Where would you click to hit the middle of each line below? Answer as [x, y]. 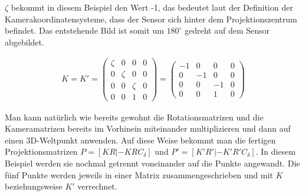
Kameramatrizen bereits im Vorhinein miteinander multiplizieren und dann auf [148, 128]
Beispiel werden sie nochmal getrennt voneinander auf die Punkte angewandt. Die [152, 163]
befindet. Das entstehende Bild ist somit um [84, 30]
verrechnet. [97, 186]
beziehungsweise [34, 186]
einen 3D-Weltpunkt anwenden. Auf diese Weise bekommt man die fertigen [140, 140]
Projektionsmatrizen [41, 151]
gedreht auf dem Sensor [227, 30]
